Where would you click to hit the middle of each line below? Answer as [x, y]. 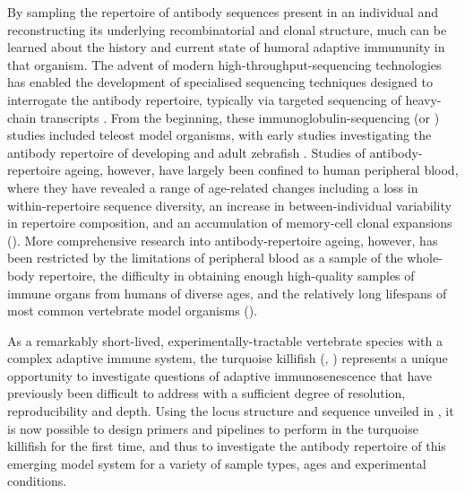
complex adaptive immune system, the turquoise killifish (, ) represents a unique [228, 358]
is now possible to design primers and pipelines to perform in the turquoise [213, 428]
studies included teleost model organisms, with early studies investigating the [220, 135]
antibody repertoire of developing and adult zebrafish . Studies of [186, 152]
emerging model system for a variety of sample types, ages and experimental [217, 463]
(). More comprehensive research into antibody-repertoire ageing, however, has [223, 240]
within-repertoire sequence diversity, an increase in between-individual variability [229, 205]
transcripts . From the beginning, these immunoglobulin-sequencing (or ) [240, 117]
